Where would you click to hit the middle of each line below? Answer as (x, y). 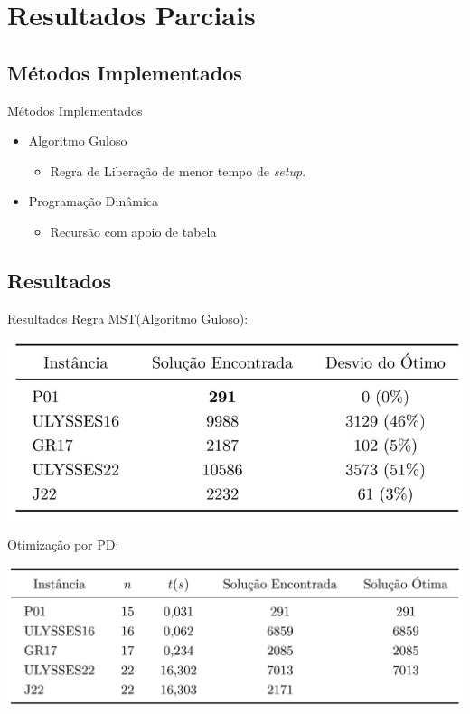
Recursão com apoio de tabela (133, 231)
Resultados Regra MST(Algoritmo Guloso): (128, 318)
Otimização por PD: (63, 545)
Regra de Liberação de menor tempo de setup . (178, 170)
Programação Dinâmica (93, 201)
